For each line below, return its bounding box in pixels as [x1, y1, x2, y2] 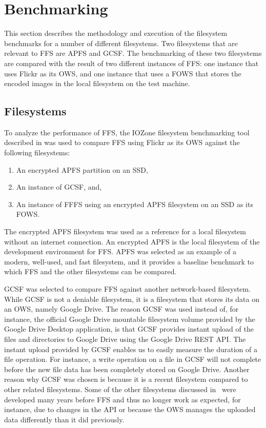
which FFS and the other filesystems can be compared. [4, 266, 177, 277]
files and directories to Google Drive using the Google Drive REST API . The [4, 333, 246, 344]
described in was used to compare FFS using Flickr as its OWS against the [4, 137, 240, 148]
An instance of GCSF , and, [16, 181, 102, 192]
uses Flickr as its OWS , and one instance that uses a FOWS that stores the [4, 68, 241, 78]
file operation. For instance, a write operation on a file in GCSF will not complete [4, 354, 261, 364]
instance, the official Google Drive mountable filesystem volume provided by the [4, 313, 255, 324]
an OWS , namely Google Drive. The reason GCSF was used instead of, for [4, 303, 239, 314]
